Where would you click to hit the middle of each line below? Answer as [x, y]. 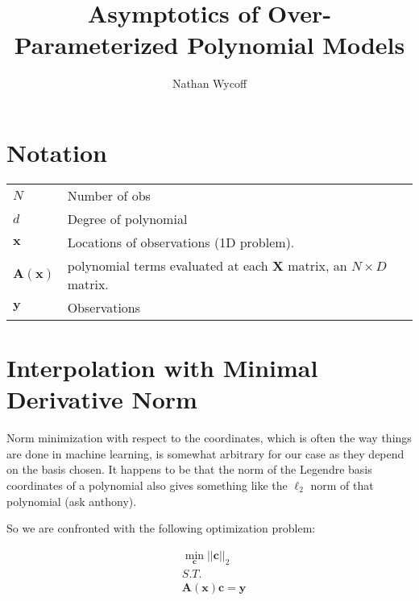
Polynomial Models [296, 45]
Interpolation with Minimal [162, 368]
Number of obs [109, 195]
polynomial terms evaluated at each [168, 265]
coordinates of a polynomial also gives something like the [147, 485]
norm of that [342, 485]
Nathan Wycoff [209, 83]
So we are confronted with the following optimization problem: [161, 528]
